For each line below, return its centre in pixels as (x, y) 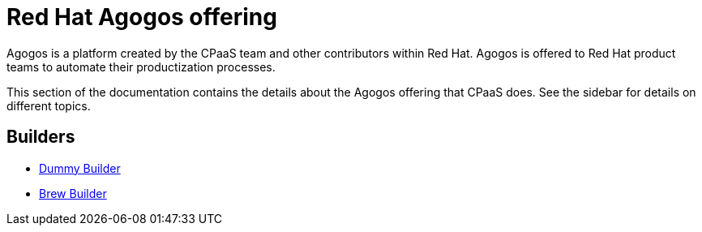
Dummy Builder (80, 168)
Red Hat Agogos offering (142, 17)
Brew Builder (73, 193)
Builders (41, 137)
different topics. (49, 105)
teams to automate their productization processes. (141, 67)
